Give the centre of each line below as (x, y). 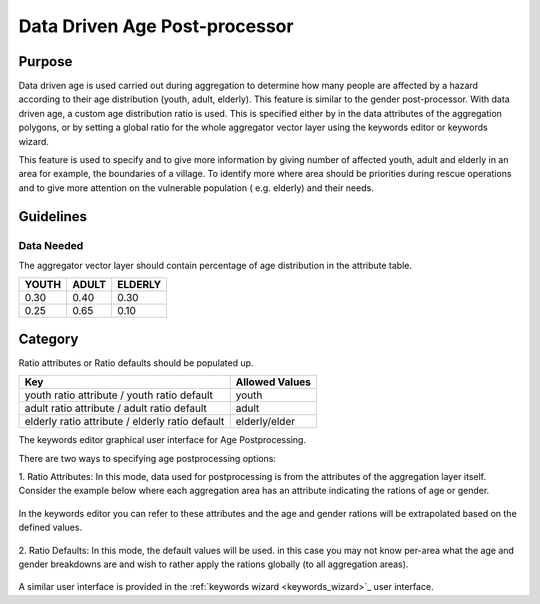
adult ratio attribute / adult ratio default (115, 408)
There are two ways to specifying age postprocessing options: (147, 458)
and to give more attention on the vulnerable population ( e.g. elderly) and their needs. (196, 187)
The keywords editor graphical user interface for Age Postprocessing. (162, 440)
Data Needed (51, 245)
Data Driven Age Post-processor (156, 26)
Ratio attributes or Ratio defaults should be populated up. (136, 362)
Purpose (45, 61)
